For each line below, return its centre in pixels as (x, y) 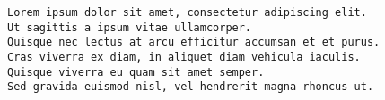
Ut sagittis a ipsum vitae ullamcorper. (130, 27)
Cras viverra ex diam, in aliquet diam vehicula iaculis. (184, 57)
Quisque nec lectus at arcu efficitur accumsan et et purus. (194, 42)
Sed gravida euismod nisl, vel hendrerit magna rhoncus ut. (191, 87)
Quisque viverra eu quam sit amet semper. (136, 72)
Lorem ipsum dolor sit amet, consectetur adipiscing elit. (187, 12)
